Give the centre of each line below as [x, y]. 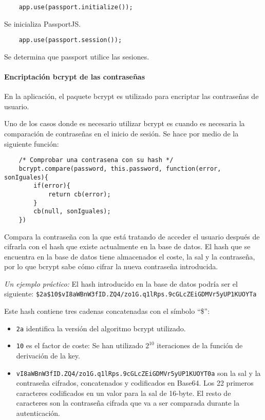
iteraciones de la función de [200, 345]
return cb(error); [79, 194]
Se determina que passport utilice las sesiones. [77, 56]
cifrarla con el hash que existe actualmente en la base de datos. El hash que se [127, 246]
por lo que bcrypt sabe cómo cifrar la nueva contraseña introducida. [111, 266]
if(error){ [52, 186]
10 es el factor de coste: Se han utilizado [80, 345]
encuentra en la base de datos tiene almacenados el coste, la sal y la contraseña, [130, 256]
